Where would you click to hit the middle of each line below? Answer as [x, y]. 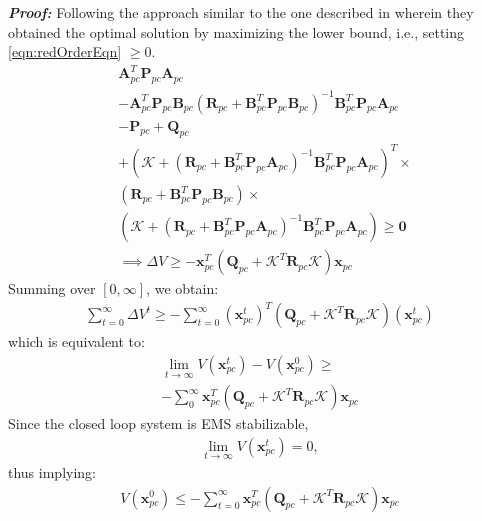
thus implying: [52, 471]
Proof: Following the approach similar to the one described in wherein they [241, 12]
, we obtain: [182, 288]
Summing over [52, 288]
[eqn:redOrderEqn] [65, 51]
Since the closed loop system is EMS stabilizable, [158, 423]
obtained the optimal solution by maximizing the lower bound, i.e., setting [236, 31]
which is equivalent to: [76, 341]
